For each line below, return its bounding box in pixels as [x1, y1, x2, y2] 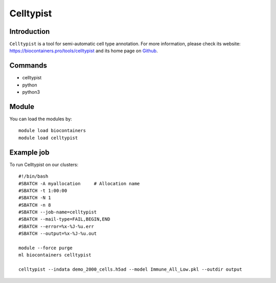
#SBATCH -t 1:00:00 [18, 187, 67, 193]
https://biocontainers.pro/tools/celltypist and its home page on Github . [9, 48, 158, 54]
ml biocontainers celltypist [18, 252, 91, 258]
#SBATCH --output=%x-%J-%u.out [18, 231, 97, 236]
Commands [9, 61, 48, 70]
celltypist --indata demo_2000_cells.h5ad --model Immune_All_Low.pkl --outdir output [18, 267, 242, 272]
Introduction [9, 27, 50, 36]
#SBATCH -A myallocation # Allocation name [18, 181, 140, 186]
